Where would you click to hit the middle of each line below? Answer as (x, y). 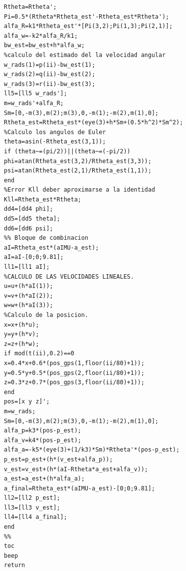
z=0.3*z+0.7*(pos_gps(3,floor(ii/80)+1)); (74, 383)
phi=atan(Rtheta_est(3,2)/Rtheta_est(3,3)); (78, 161)
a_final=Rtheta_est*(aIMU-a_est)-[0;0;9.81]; (80, 488)
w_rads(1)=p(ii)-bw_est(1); (50, 65)
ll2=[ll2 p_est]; (32, 498)
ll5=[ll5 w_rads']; (36, 94)
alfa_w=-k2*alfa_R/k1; (41, 36)
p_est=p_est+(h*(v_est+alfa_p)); (58, 459)
